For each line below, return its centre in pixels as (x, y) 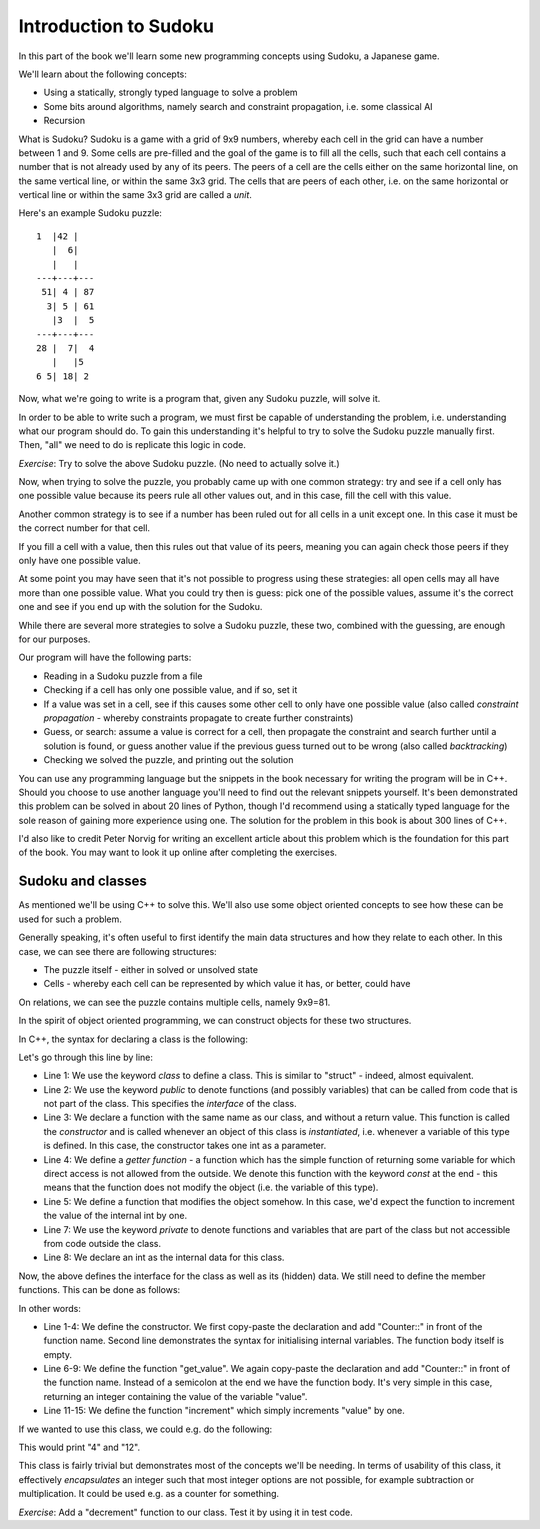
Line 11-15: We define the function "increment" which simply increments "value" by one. (224, 1411)
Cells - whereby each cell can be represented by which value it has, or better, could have (227, 984)
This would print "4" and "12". (79, 1447)
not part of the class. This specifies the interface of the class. (170, 1104)
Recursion (64, 121)
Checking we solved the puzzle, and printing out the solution (168, 760)
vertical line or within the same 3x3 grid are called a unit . (135, 195)
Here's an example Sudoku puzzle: (90, 213)
